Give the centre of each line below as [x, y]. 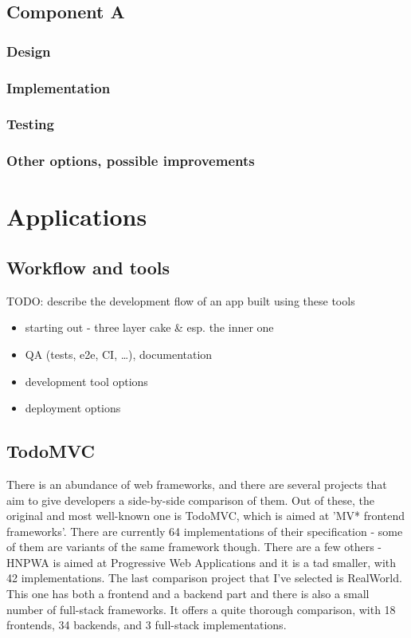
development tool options [86, 381]
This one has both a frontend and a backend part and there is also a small [188, 594]
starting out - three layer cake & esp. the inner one [149, 327]
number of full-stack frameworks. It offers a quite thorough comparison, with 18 [201, 609]
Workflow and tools [88, 267]
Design [29, 51]
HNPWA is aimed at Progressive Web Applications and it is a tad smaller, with [202, 562]
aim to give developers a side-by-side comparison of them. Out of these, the [191, 500]
